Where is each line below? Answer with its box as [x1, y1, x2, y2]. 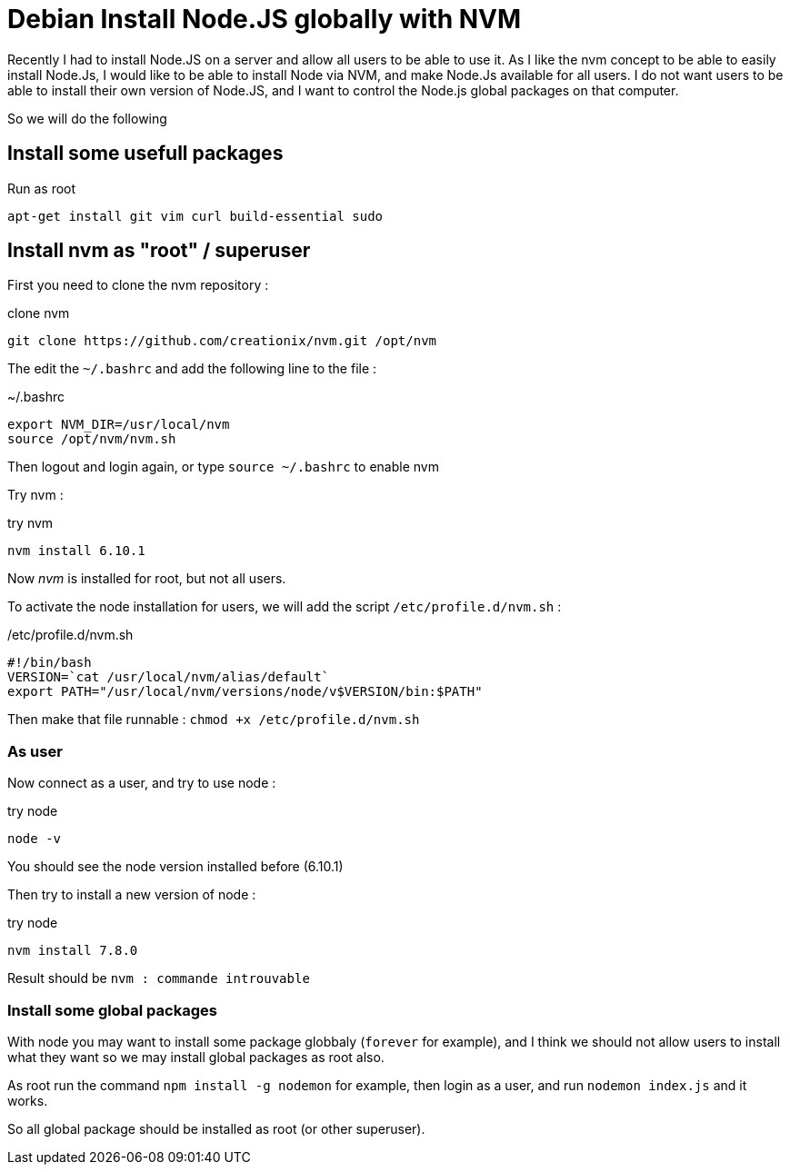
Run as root [7, 180, 76, 196]
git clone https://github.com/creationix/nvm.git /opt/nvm [7, 333, 437, 349]
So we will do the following [7, 110, 167, 126]
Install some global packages [7, 1000, 217, 1019]
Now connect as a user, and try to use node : [7, 775, 276, 791]
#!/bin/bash [7, 655, 92, 670]
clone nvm [7, 305, 70, 322]
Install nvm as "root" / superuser [7, 239, 311, 263]
